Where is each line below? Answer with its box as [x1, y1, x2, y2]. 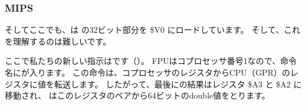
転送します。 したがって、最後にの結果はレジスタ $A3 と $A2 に [54, 77, 302, 90]
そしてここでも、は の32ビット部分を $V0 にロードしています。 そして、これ [5, 23, 301, 36]
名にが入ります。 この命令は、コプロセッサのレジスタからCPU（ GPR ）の [5, 66, 290, 78]
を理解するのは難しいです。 [5, 35, 111, 47]
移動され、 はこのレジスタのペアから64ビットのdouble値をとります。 [5, 89, 270, 101]
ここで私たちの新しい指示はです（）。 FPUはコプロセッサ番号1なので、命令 [5, 55, 297, 67]
